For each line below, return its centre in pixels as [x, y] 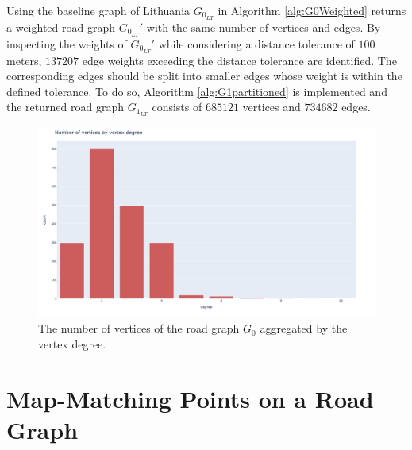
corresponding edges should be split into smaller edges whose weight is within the [204, 76]
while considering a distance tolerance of [256, 43]
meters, [24, 60]
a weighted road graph [61, 27]
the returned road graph [65, 107]
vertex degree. [72, 343]
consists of [177, 107]
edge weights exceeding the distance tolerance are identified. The [239, 60]
